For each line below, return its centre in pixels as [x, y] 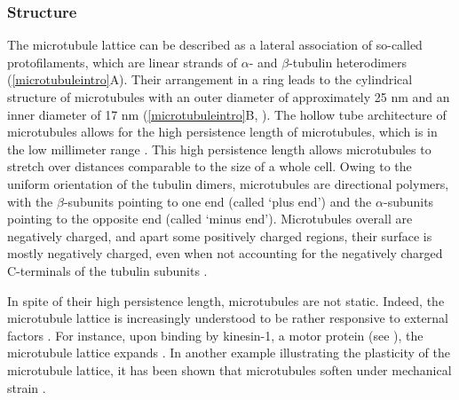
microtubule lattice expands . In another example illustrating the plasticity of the [229, 353]
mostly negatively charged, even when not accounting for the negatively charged [225, 253]
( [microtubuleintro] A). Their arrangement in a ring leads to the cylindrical [210, 79]
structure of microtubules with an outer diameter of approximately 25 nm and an [229, 97]
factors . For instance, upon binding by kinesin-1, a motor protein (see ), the [215, 335]
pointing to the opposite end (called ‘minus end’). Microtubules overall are [210, 219]
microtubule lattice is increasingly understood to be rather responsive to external [228, 318]
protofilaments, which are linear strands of [123, 62]
